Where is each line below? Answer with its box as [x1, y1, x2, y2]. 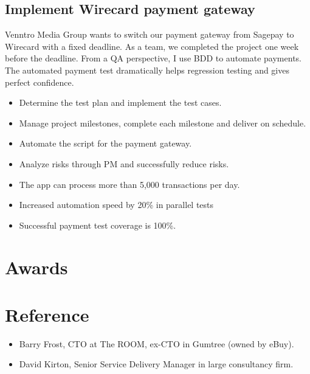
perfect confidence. [5, 75, 74, 88]
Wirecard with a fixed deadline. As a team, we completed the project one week [5, 40, 299, 52]
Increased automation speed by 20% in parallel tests [19, 198, 214, 211]
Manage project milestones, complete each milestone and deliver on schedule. [19, 116, 306, 129]
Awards [5, 254, 68, 279]
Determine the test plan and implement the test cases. [19, 96, 222, 109]
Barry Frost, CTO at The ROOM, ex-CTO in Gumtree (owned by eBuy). [19, 337, 294, 350]
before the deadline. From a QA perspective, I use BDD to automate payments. [5, 52, 301, 64]
